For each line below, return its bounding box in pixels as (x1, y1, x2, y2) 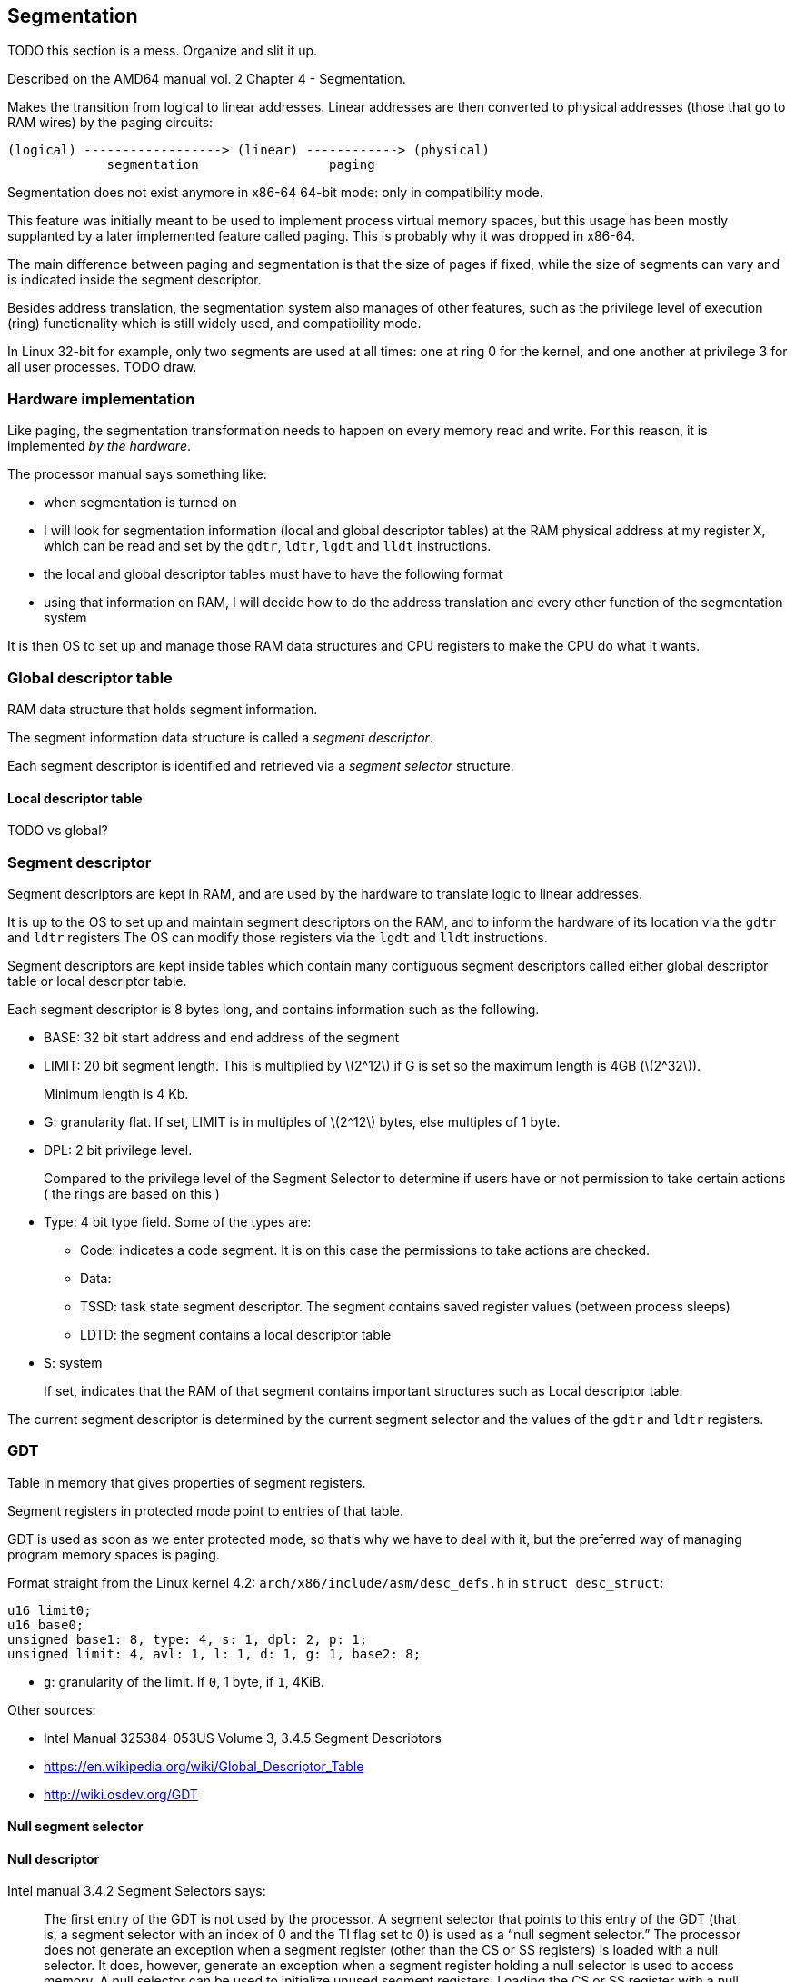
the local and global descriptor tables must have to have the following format (44, 566, 503, 583)
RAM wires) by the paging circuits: (7, 115, 214, 131)
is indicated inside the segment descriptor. (7, 272, 262, 288)
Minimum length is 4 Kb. (44, 1085, 189, 1101)
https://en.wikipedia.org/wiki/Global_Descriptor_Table (44, 1758, 364, 1774)
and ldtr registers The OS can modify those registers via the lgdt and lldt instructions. (7, 929, 548, 945)
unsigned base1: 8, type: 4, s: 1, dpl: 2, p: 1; (7, 1631, 368, 1647)
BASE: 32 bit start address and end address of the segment (44, 1029, 400, 1045)
